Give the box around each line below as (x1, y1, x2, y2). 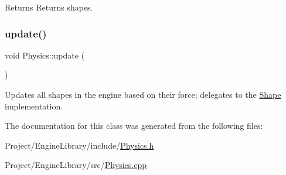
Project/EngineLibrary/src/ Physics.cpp (5, 159, 147, 171)
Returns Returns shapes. (5, 1, 93, 13)
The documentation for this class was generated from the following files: (5, 119, 263, 132)
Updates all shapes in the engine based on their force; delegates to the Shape (5, 88, 281, 100)
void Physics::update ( (5, 49, 85, 61)
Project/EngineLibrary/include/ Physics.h (5, 139, 154, 151)
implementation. (5, 99, 63, 112)
